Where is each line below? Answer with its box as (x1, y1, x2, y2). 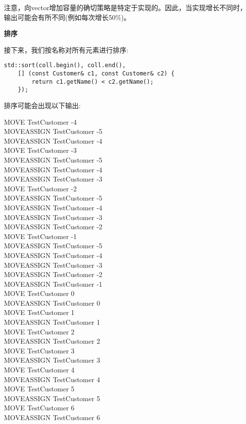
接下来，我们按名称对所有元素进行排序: (4, 44, 128, 55)
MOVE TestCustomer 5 (4, 384, 75, 394)
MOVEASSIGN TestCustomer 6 (4, 412, 100, 422)
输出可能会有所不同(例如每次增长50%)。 (4, 12, 131, 22)
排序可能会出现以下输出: (4, 100, 81, 110)
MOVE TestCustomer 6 (4, 403, 75, 413)
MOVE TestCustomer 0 (4, 288, 75, 298)
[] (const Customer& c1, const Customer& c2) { (18, 70, 175, 77)
